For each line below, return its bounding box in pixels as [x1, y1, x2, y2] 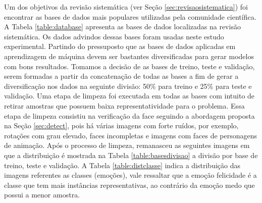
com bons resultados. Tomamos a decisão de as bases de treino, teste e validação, [4, 61, 255, 71]
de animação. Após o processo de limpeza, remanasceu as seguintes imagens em [4, 140, 250, 150]
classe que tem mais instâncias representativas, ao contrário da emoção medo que [4, 179, 255, 190]
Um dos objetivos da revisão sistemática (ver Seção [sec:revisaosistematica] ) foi [4, 2, 248, 12]
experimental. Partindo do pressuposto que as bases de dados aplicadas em [4, 41, 236, 52]
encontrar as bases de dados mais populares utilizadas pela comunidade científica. [4, 11, 256, 22]
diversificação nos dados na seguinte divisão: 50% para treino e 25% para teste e [4, 80, 252, 91]
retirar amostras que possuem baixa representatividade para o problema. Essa [4, 100, 245, 111]
